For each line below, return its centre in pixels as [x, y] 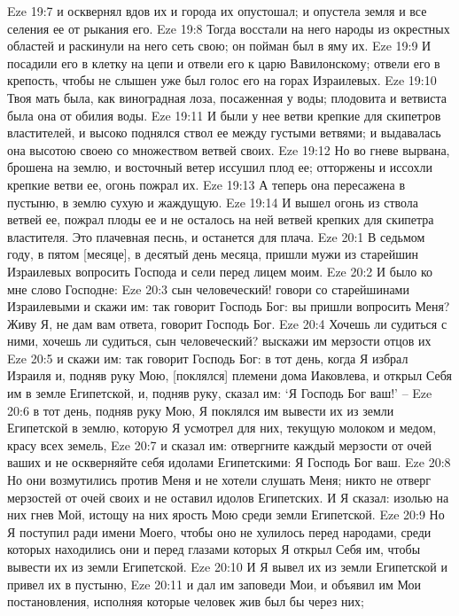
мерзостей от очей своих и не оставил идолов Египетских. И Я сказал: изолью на [228, 497]
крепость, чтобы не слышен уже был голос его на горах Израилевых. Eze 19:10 [222, 80]
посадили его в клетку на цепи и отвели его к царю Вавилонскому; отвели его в [224, 62]
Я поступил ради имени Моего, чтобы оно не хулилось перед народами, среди [219, 531]
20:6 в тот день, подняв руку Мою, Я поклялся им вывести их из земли [201, 410]
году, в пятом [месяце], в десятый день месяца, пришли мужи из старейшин [213, 254]
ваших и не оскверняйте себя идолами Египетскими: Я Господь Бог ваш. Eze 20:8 [229, 462]
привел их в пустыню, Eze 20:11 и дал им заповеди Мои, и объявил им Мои [214, 584]
